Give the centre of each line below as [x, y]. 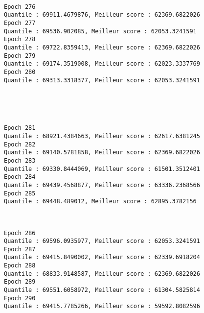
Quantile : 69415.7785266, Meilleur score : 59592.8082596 [102, 306]
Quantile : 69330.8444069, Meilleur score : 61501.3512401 [102, 169]
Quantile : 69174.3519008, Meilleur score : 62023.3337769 [102, 64]
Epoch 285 [20, 193]
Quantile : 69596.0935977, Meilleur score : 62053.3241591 [102, 241]
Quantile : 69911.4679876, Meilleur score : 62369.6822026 [102, 15]
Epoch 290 [20, 298]
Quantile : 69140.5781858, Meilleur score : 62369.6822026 [102, 153]
